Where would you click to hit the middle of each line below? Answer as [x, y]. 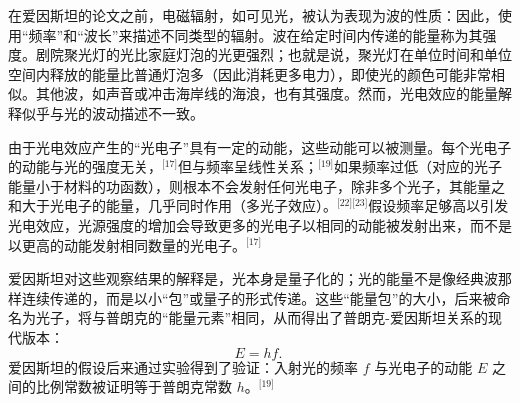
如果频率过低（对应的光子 [418, 166]
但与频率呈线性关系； [248, 166]
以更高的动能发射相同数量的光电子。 [127, 244]
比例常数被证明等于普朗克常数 [133, 386]
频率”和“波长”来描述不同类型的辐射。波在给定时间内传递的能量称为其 [255, 34]
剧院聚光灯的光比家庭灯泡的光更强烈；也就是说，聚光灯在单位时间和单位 [273, 54]
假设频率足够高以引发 [438, 205]
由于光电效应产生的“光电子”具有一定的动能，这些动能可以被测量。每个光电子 [260, 146]
